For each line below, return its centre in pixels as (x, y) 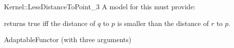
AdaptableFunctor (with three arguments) (68, 39)
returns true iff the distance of (50, 23)
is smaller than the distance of (163, 23)
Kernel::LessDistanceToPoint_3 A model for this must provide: (100, 6)
